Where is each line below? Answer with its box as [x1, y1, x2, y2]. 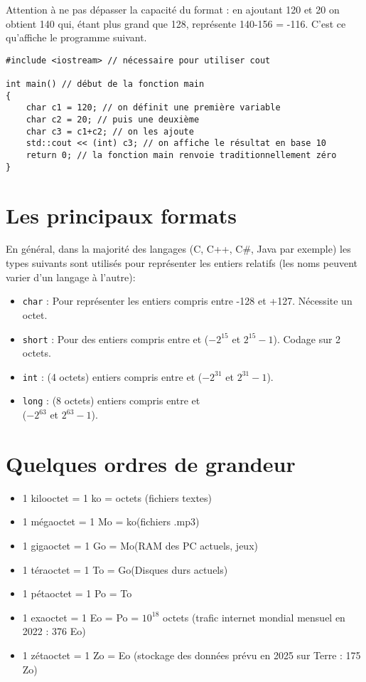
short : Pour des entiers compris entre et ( [22, 331, 209, 346]
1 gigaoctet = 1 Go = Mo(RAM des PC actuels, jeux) [22, 537, 258, 552]
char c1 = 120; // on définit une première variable [26, 103, 281, 113]
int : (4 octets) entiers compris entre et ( [22, 369, 203, 384]
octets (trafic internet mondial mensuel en [163, 609, 345, 624]
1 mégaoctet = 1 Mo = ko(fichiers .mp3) [22, 514, 200, 529]
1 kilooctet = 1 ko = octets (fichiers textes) [22, 490, 212, 505]
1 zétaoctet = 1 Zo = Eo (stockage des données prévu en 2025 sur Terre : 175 [22, 647, 361, 662]
